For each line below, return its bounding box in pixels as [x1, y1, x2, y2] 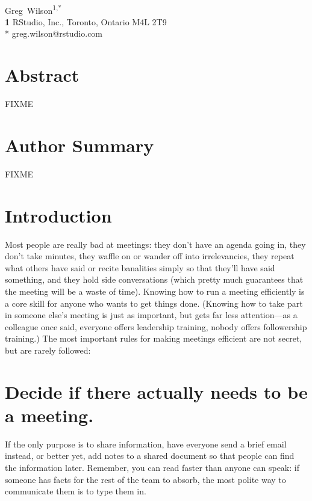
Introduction [5, 203, 112, 227]
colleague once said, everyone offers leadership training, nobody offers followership [5, 320, 307, 333]
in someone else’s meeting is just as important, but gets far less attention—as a [5, 309, 298, 321]
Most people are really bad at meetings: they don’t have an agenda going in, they [5, 238, 306, 250]
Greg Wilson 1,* [5, 2, 62, 16]
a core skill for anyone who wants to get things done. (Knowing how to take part [5, 297, 303, 309]
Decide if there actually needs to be [5, 379, 308, 404]
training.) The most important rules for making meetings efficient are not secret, [5, 332, 302, 345]
